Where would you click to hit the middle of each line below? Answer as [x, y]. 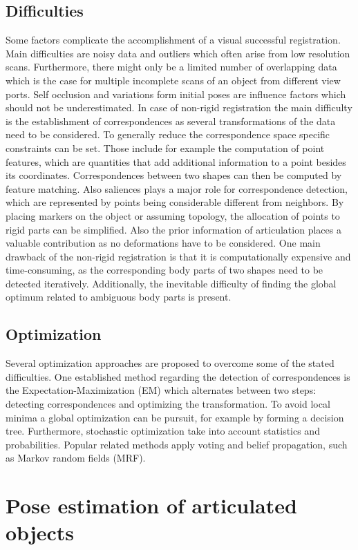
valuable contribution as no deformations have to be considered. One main [163, 243]
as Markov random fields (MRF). [76, 458]
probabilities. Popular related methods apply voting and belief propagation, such [177, 444]
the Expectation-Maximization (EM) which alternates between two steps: [161, 390]
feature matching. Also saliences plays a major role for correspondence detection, [177, 188]
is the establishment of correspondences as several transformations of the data [171, 121]
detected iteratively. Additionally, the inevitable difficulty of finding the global [171, 283]
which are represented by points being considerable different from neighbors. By [175, 202]
